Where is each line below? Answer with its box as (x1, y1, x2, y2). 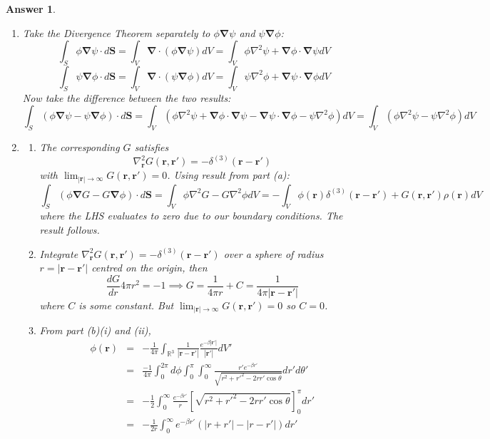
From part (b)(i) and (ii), (39, 323, 151, 338)
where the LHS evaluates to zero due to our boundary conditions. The (39, 208, 343, 223)
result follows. (39, 222, 100, 237)
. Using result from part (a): (167, 167, 290, 182)
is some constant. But (78, 297, 174, 312)
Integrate (39, 246, 78, 261)
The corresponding (39, 140, 120, 155)
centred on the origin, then (91, 260, 208, 275)
